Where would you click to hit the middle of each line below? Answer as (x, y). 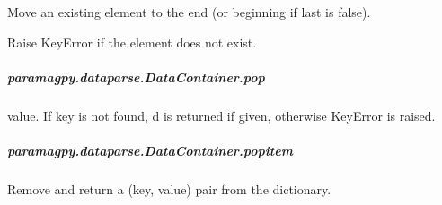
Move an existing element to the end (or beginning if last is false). (189, 12)
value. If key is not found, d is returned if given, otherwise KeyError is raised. (221, 115)
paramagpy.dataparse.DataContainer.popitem (150, 150)
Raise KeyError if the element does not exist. (132, 42)
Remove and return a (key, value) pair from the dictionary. (169, 188)
